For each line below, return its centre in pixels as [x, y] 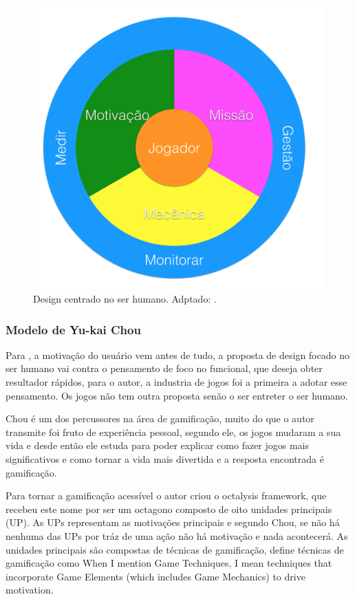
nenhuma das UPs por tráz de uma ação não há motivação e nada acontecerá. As [177, 535]
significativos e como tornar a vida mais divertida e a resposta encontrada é [165, 458]
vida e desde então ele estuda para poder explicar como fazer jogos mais [158, 445]
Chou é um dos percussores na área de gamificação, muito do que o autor [160, 418]
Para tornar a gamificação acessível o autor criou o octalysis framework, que [166, 495]
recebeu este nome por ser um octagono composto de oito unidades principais [169, 509]
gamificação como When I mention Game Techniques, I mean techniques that [169, 563]
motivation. [30, 590]
